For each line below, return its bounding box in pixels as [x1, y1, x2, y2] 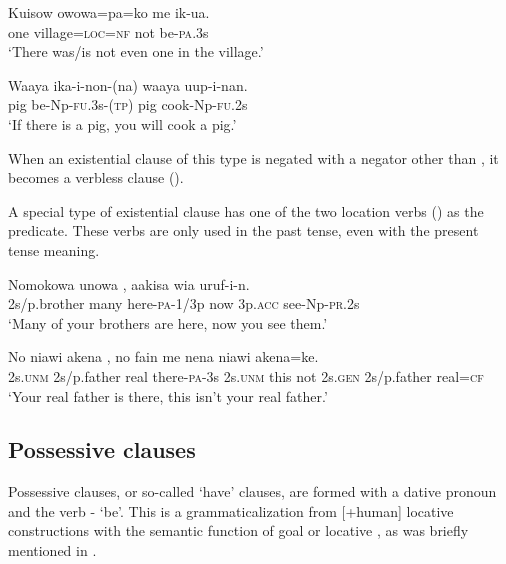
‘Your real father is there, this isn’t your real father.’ [8, 385, 328, 406]
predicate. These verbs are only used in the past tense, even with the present [8, 220, 479, 241]
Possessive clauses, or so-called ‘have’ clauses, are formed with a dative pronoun [8, 481, 497, 502]
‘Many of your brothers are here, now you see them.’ [8, 312, 328, 333]
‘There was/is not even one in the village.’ [8, 41, 264, 62]
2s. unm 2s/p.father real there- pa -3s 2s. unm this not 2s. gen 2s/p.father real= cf [8, 365, 484, 386]
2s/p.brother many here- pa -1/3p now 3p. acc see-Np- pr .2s [8, 293, 360, 314]
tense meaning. [8, 239, 100, 260]
